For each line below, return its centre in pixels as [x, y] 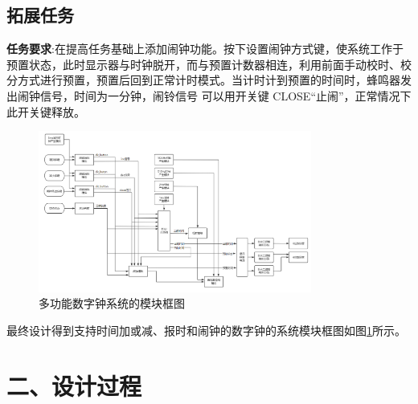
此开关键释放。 [46, 111]
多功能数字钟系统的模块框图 [112, 303]
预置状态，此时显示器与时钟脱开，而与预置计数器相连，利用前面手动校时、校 [209, 64]
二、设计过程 [74, 385]
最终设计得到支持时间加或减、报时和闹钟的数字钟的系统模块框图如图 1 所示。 [206, 330]
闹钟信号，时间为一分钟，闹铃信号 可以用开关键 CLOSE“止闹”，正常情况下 [214, 95]
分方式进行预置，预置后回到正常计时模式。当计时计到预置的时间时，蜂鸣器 [203, 80]
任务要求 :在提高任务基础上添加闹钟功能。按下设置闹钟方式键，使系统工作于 [205, 49]
